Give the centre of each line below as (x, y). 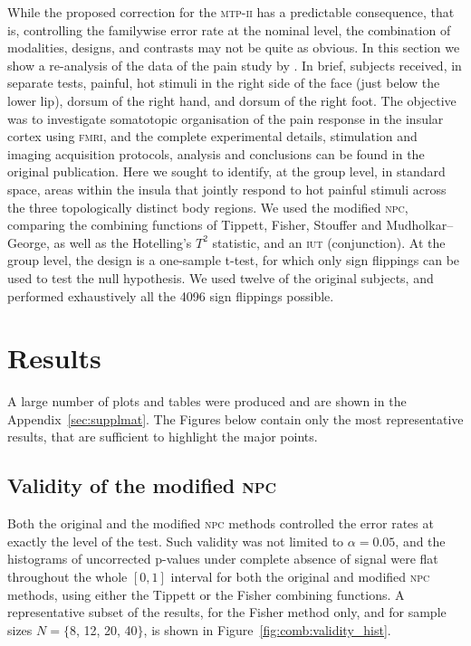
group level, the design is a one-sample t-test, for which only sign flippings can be (234, 260)
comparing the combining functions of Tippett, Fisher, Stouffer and (195, 225)
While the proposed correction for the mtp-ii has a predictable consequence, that (231, 12)
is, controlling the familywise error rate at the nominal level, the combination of (229, 29)
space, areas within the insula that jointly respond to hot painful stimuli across (227, 189)
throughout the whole (67, 576)
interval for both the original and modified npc (300, 576)
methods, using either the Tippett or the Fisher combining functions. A (206, 594)
